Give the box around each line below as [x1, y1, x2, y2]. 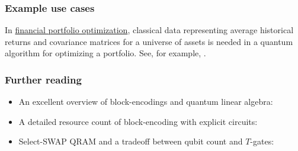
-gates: [250, 135, 274, 147]
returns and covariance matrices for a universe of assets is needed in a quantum [5, 35, 293, 47]
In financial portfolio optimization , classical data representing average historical [5, 24, 294, 36]
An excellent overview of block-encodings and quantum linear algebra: [18, 95, 273, 108]
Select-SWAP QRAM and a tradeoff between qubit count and [18, 135, 243, 147]
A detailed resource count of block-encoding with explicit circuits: [18, 115, 258, 127]
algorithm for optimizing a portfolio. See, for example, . [5, 47, 206, 59]
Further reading [5, 72, 82, 86]
